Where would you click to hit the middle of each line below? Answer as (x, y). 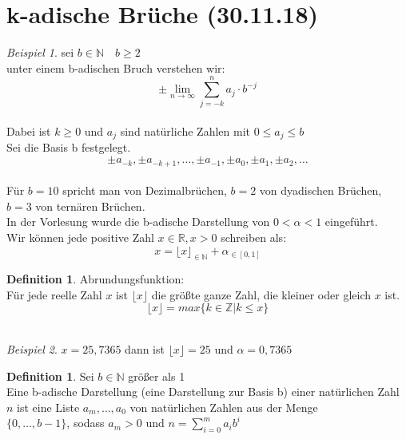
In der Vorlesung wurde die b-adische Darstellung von (138, 221)
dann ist (145, 349)
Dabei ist (29, 131)
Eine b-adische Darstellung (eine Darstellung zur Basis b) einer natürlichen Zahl (203, 392)
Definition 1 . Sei (50, 376)
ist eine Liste (48, 407)
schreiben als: (254, 237)
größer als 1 (157, 376)
